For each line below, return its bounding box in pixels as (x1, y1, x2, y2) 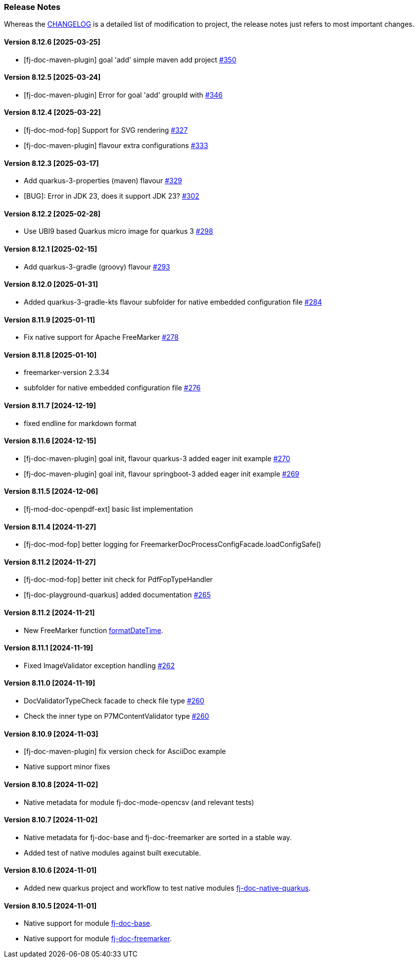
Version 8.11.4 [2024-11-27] (4, 522, 96, 531)
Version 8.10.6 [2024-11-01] (4, 866, 97, 875)
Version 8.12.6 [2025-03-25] (4, 37, 100, 46)
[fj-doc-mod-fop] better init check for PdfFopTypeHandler (24, 575, 213, 584)
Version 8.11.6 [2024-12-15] (4, 436, 96, 445)
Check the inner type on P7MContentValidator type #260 (24, 712, 209, 721)
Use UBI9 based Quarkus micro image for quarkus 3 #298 (24, 227, 213, 236)
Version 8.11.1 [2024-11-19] (4, 643, 93, 652)
